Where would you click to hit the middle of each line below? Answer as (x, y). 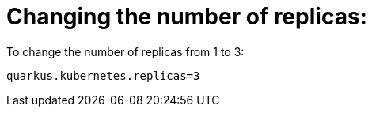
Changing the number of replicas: (187, 17)
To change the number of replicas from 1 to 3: (125, 51)
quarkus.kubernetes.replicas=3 (103, 75)
